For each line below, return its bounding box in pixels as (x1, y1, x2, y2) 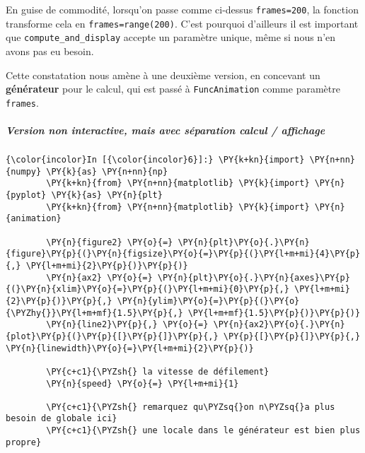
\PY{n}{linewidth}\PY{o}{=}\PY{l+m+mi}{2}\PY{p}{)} (6, 343, 254, 353)
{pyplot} (6, 190, 47, 200)
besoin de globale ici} (6, 413, 117, 424)
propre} (6, 437, 42, 447)
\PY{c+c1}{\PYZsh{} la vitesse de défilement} (46, 366, 270, 377)
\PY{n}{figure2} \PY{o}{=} (46, 237, 173, 247)
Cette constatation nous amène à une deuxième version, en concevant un (6, 67, 320, 82)
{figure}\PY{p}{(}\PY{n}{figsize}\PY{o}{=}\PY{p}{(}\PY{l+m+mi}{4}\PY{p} (6, 249, 361, 259)
